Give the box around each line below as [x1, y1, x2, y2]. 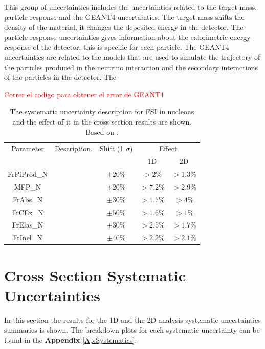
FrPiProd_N [8, 169, 48, 179]
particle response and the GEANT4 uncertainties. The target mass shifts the [4, 11, 245, 22]
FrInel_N [13, 232, 42, 243]
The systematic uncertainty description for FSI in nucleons [10, 106, 194, 117]
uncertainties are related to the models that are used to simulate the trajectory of [4, 51, 260, 62]
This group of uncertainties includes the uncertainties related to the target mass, [4, 2, 257, 12]
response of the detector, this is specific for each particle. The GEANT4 [4, 42, 229, 52]
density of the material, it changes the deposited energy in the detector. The [4, 22, 244, 32]
